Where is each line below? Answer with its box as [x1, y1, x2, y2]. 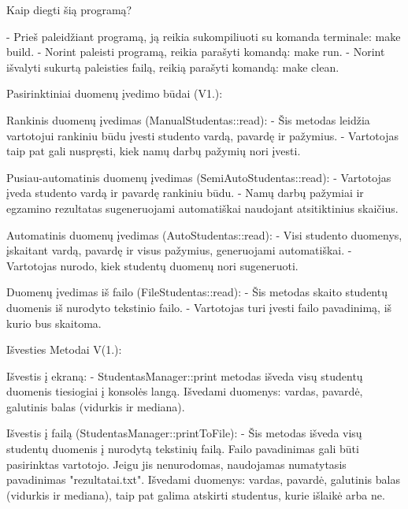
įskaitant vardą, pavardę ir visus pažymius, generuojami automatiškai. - [6, 242, 352, 258]
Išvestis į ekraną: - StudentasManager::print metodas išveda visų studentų [6, 367, 363, 384]
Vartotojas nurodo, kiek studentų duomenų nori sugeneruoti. [6, 257, 299, 273]
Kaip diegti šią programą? [6, 2, 132, 17]
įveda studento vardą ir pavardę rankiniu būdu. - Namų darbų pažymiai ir [6, 184, 364, 201]
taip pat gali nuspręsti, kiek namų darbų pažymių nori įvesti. [6, 143, 301, 159]
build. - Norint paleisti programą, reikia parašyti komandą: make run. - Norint [6, 43, 385, 60]
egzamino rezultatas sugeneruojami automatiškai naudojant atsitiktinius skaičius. [6, 199, 399, 216]
